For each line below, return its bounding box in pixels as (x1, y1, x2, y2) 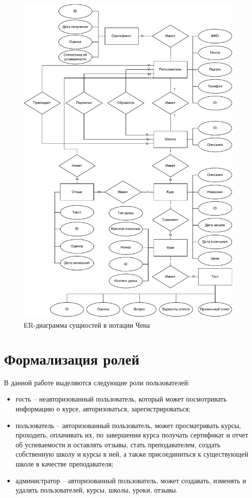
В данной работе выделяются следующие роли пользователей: (4, 377, 190, 387)
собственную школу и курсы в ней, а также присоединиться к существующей (15, 449, 249, 459)
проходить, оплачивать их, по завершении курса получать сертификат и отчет (15, 430, 249, 440)
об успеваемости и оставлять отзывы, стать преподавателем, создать (15, 439, 220, 449)
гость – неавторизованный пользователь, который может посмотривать (15, 394, 227, 404)
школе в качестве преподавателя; (15, 458, 114, 468)
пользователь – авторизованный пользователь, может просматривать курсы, (15, 420, 241, 430)
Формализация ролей (4, 348, 140, 369)
